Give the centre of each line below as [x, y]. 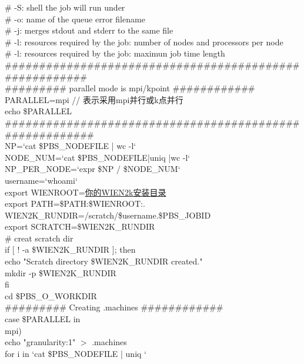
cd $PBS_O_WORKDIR [51, 295]
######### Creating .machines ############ [114, 307]
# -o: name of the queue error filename [75, 19]
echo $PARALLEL [38, 111]
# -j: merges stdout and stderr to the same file [89, 30]
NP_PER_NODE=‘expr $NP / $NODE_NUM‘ [93, 169]
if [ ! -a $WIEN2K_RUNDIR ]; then [70, 249]
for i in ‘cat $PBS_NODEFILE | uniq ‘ [76, 353]
